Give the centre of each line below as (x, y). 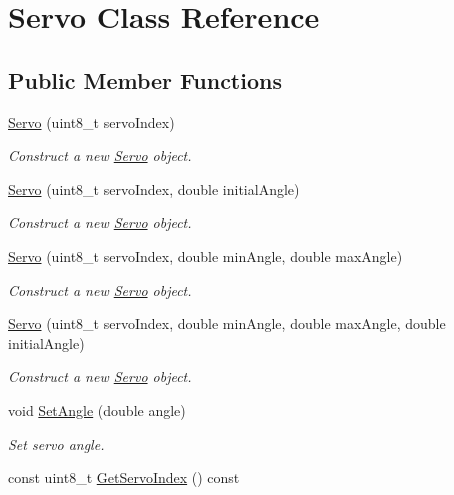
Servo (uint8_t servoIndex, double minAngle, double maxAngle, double (227, 323)
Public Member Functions (145, 79)
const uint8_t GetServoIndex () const (124, 477)
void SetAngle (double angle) (97, 409)
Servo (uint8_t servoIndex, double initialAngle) (154, 188)
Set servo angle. (56, 443)
